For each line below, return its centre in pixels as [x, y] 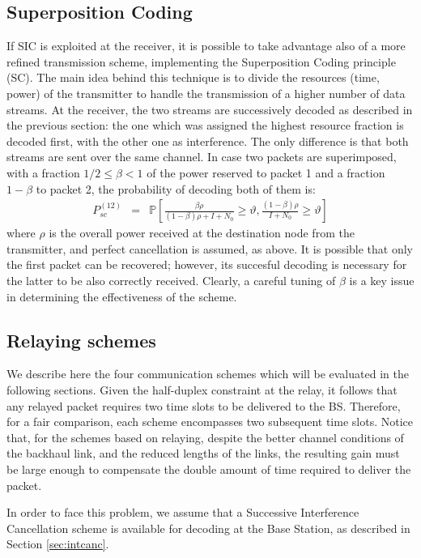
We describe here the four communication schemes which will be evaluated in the [208, 374]
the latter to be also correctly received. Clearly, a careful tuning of [171, 280]
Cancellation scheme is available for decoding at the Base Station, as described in [208, 528]
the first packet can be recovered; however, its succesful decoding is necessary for [207, 264]
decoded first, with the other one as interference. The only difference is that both [208, 141]
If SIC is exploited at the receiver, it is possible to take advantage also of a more [206, 46]
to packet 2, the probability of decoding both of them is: [176, 188]
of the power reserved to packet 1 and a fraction [266, 172]
